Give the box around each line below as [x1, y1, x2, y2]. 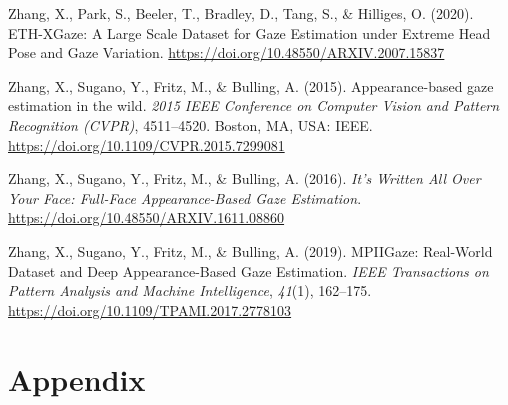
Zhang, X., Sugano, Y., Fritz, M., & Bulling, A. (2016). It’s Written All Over [8, 168, 481, 189]
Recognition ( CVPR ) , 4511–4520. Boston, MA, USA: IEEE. [8, 114, 373, 135]
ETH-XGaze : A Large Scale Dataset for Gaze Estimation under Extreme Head [8, 22, 491, 43]
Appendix [8, 358, 146, 399]
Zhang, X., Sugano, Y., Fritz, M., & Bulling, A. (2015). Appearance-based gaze [8, 75, 494, 96]
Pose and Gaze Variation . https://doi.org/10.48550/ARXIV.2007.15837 [8, 42, 445, 63]
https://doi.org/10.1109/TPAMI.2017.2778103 [8, 299, 292, 320]
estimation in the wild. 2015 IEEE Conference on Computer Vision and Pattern [8, 95, 500, 116]
